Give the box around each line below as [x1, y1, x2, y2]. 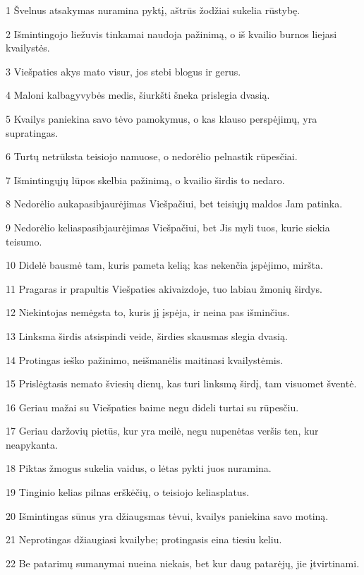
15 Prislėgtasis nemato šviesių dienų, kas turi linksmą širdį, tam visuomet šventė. [6, 376, 357, 391]
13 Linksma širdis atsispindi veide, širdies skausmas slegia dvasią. [6, 328, 288, 343]
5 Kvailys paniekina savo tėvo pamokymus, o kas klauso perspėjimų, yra [6, 111, 317, 126]
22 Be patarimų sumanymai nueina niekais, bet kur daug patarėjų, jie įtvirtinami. [6, 555, 360, 570]
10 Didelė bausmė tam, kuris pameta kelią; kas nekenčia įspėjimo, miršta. [6, 258, 323, 272]
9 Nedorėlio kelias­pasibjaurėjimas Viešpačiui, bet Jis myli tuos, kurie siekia [6, 219, 330, 234]
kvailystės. [6, 40, 50, 55]
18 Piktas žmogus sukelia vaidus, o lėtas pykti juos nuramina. [6, 461, 272, 476]
